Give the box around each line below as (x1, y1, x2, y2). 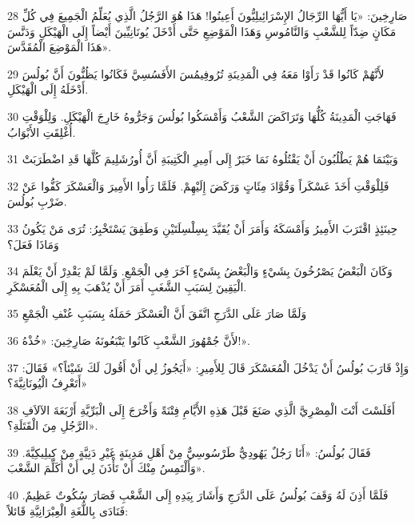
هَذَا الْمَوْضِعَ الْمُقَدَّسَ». (7, 38, 112, 55)
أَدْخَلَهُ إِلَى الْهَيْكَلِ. (7, 81, 89, 98)
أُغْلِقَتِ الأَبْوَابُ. (7, 123, 76, 140)
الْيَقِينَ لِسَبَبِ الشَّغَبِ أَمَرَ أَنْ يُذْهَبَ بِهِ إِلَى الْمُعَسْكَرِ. (7, 278, 247, 295)
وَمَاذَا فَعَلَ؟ (7, 235, 59, 252)
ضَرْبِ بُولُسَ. (7, 193, 67, 210)
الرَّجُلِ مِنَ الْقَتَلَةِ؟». (7, 417, 98, 434)
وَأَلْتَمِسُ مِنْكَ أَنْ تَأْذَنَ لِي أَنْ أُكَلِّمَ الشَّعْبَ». (7, 459, 206, 476)
